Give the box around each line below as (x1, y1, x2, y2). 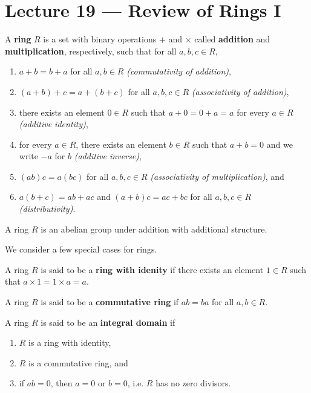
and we (266, 137, 293, 150)
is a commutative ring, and (28, 356, 128, 369)
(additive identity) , (19, 117, 88, 130)
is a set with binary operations (43, 33, 157, 45)
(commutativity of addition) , (126, 65, 231, 78)
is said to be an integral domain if (41, 315, 175, 328)
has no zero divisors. (155, 377, 231, 389)
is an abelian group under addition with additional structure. (41, 222, 267, 235)
